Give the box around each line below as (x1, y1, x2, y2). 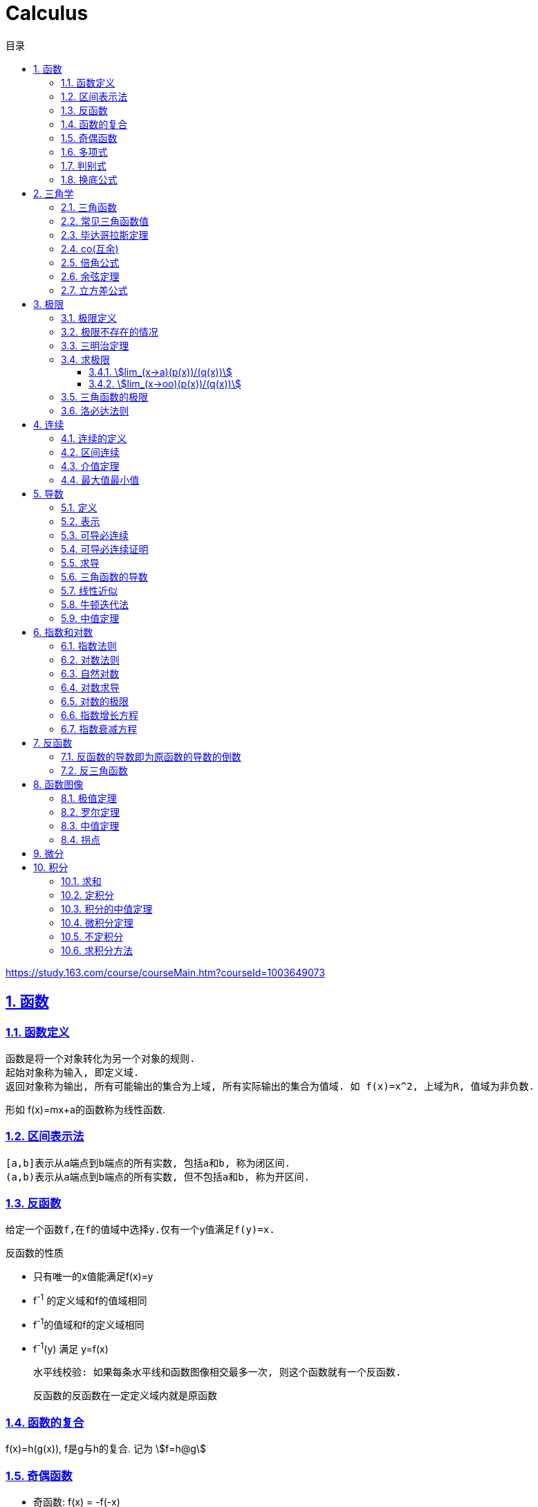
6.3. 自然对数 (61, 667, 120, 679)
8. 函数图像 (33, 778, 84, 790)
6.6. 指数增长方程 (61, 709, 139, 721)
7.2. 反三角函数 (61, 764, 128, 776)
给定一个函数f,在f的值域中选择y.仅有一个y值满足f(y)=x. (6, 1224, 275, 1236)
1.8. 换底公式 (61, 173, 118, 185)
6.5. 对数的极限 (61, 695, 129, 707)
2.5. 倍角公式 (61, 256, 120, 268)
